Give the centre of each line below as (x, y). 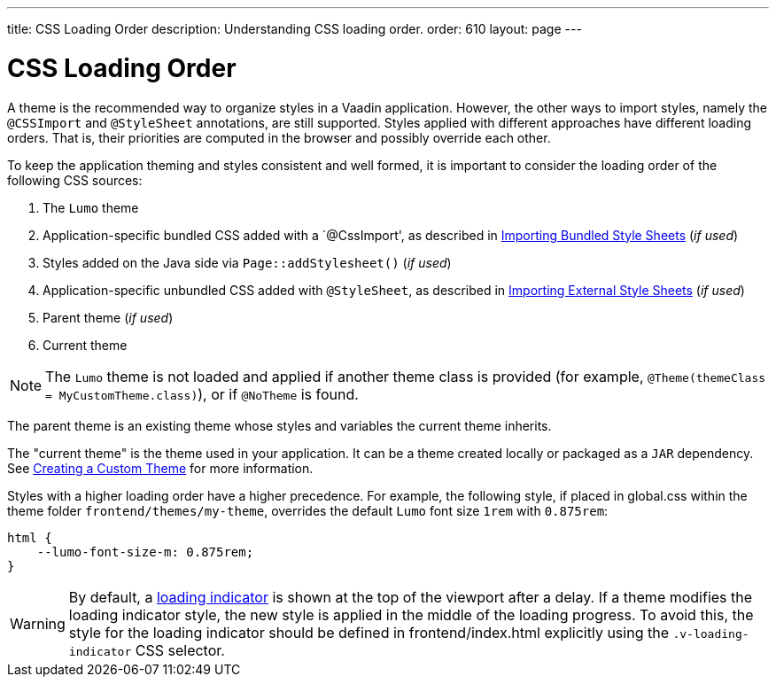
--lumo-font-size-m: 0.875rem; (145, 552)
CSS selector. (180, 650)
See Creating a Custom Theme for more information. (160, 468)
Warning (38, 623)
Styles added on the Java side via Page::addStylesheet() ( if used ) (247, 262)
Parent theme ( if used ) (108, 317)
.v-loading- (711, 633)
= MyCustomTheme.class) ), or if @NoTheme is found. (202, 394)
